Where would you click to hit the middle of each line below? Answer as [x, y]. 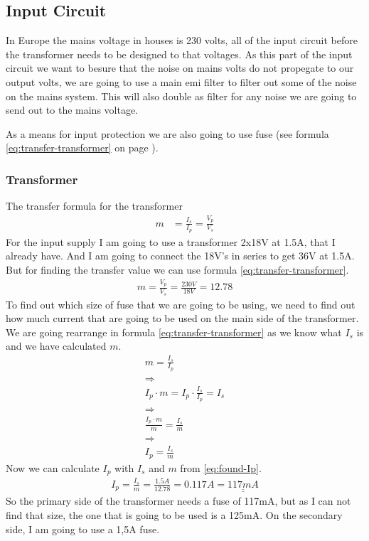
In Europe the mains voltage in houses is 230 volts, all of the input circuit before [182, 40]
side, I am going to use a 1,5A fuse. [83, 529]
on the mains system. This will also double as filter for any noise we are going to [181, 96]
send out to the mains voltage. [72, 110]
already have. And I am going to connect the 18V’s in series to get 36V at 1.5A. [180, 256]
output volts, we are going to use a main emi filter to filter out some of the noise [181, 81]
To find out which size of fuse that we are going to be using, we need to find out [181, 304]
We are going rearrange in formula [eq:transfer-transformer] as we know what [174, 332]
